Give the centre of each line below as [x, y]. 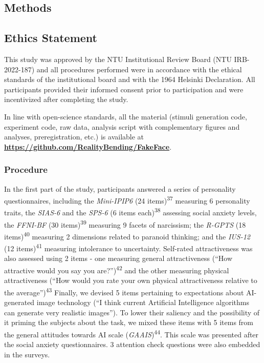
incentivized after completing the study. [66, 99]
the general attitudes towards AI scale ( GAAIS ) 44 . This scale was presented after [131, 333]
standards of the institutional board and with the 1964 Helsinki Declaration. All [130, 79]
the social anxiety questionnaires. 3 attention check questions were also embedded [132, 344]
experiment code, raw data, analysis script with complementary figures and [122, 126]
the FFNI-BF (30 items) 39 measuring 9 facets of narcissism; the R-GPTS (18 [125, 224]
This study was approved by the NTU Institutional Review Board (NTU [118, 59]
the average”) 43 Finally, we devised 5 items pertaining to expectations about [124, 291]
